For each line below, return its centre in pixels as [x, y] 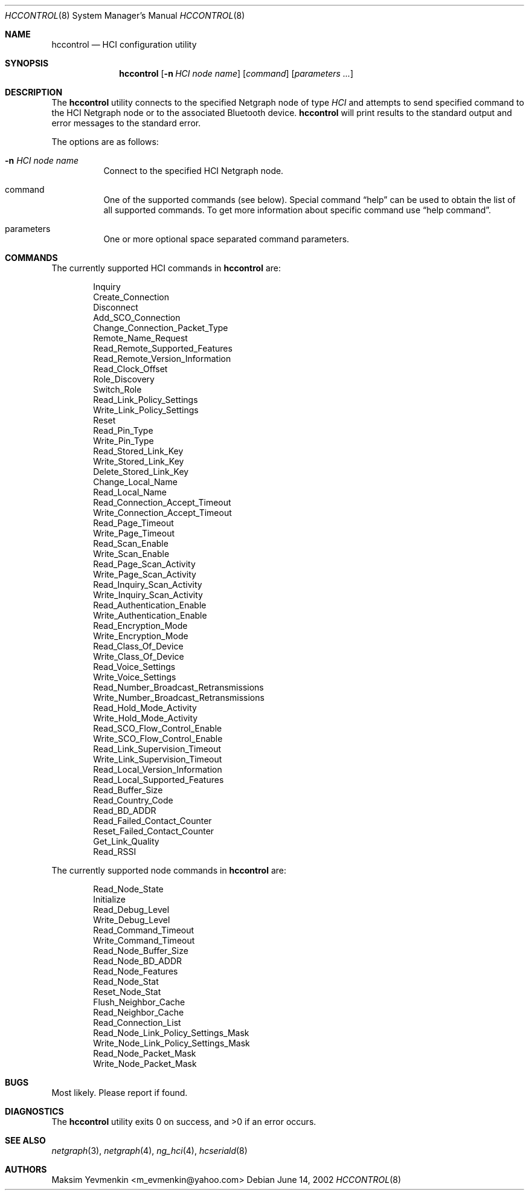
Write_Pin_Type [123, 441]
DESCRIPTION [34, 92]
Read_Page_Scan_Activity [144, 564]
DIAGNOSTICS [34, 1111]
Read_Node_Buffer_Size [141, 951]
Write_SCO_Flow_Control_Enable [158, 739]
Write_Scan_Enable [131, 554]
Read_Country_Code [133, 800]
